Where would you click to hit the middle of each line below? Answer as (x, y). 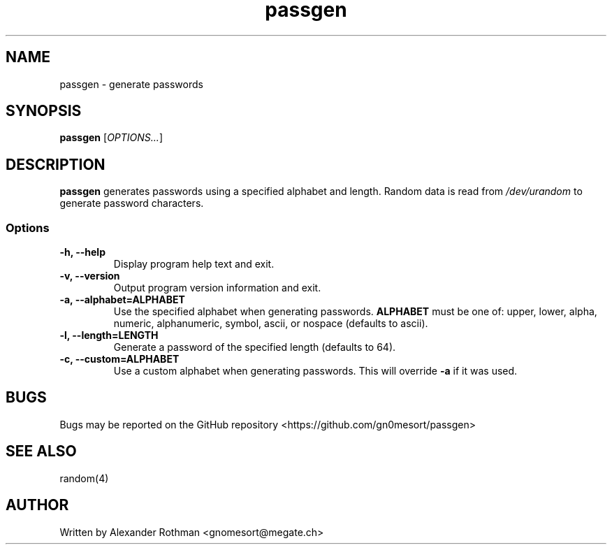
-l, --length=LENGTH (109, 335)
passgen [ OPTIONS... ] (111, 138)
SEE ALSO (41, 451)
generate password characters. (132, 203)
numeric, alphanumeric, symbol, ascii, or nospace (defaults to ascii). (271, 324)
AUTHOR (37, 505)
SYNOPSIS (44, 111)
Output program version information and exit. (217, 288)
